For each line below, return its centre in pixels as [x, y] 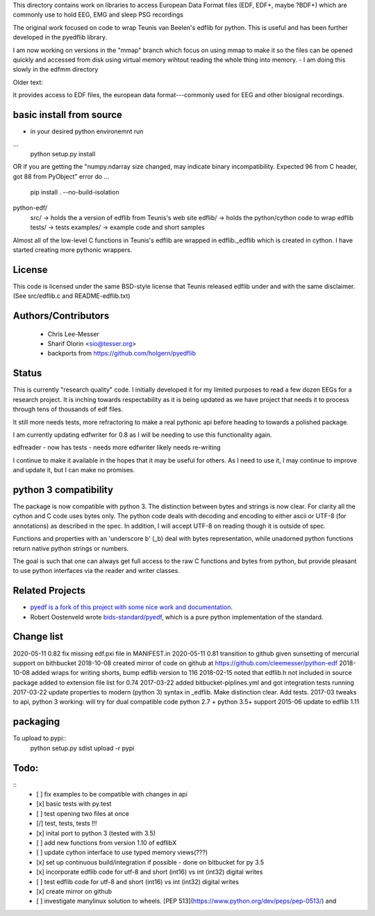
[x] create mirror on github [74, 891]
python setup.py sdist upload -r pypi [82, 748]
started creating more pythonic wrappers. [73, 249]
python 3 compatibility [63, 490]
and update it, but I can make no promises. [74, 470]
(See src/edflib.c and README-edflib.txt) [72, 296]
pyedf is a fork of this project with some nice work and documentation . [131, 607]
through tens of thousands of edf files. [68, 409]
